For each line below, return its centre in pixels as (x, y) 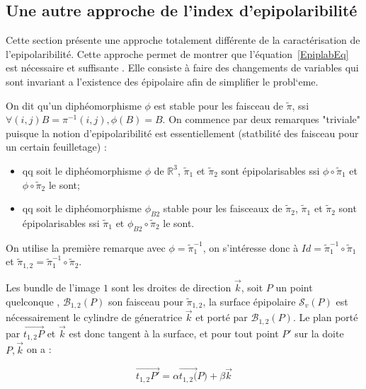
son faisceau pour (145, 301)
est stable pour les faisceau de (218, 105)
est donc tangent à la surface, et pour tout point (174, 333)
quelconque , (33, 301)
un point (294, 287)
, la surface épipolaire (249, 301)
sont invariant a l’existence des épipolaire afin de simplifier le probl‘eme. (162, 81)
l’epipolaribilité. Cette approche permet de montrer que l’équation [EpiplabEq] (177, 53)
